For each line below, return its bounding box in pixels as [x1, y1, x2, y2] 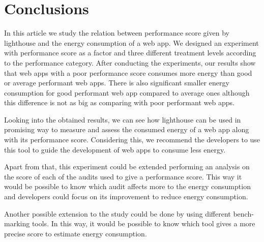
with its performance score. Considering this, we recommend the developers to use [4, 134, 260, 145]
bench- [233, 208, 254, 219]
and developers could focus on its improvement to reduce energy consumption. [4, 191, 248, 202]
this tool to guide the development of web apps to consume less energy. [4, 144, 226, 155]
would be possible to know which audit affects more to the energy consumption [4, 181, 251, 192]
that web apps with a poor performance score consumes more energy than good [4, 67, 252, 78]
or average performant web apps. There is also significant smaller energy [4, 77, 229, 88]
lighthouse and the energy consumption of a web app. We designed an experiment [4, 37, 259, 48]
